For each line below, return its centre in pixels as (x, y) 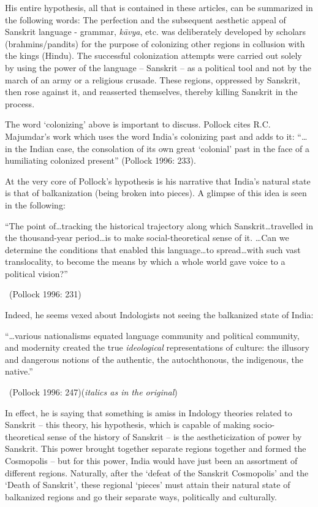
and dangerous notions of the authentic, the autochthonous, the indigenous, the (154, 359)
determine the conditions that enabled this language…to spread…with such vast (153, 249)
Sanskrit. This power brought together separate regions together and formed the (156, 448)
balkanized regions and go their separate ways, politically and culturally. (141, 496)
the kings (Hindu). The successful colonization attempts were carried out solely (153, 55)
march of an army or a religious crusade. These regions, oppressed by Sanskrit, (153, 79)
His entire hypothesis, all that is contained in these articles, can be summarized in (159, 7)
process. (20, 103)
